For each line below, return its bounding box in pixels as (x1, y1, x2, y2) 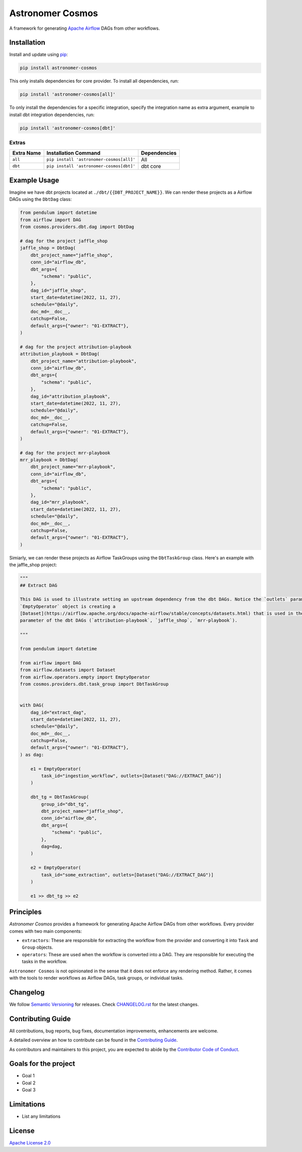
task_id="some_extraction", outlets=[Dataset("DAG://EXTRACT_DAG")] (41, 872, 214, 877)
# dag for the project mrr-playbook (20, 450, 111, 456)
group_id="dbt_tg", (41, 801, 89, 807)
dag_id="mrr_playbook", (30, 500, 89, 505)
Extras (9, 139, 26, 146)
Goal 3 (22, 1087, 36, 1093)
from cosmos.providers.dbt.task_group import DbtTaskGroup (20, 681, 169, 687)
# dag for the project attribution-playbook (20, 344, 132, 350)
